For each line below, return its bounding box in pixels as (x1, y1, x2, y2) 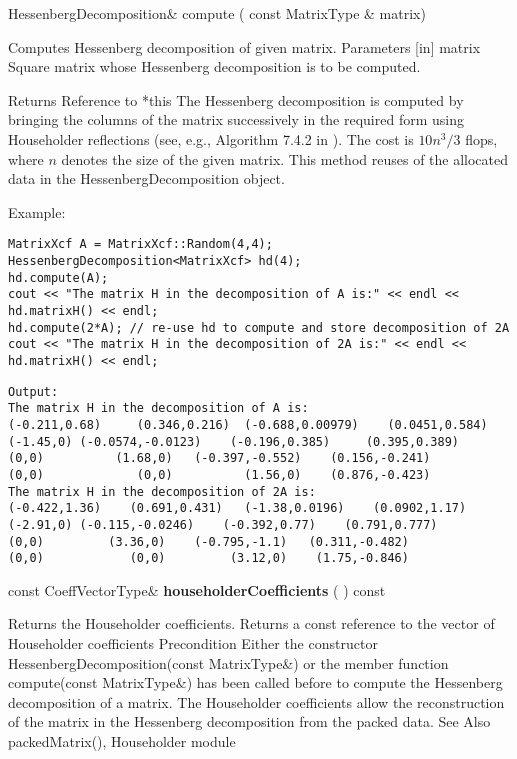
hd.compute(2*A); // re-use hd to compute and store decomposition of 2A (8, 320, 510, 335)
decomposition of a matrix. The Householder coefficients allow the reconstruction (8, 691, 505, 712)
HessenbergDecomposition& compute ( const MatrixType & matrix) (8, 3, 426, 23)
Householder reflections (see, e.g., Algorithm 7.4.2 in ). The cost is (8, 128, 414, 149)
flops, (465, 128, 498, 149)
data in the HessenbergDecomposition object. (8, 168, 285, 189)
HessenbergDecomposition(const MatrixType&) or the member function (8, 652, 449, 673)
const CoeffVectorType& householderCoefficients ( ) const (8, 579, 386, 600)
